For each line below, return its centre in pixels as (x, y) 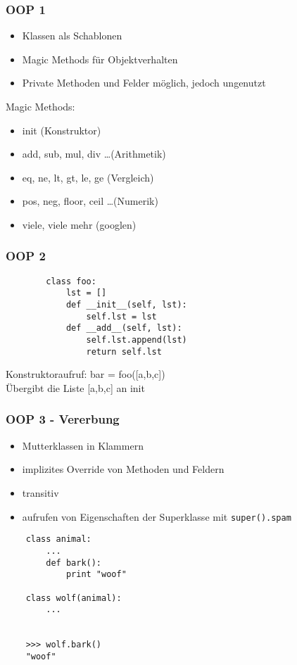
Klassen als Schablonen (72, 36)
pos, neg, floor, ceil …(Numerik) (90, 201)
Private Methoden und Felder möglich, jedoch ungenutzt (144, 83)
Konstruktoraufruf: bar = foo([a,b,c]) (86, 374)
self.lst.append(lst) (137, 340)
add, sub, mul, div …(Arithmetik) (94, 154)
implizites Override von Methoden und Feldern (123, 469)
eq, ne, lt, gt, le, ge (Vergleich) (88, 177)
